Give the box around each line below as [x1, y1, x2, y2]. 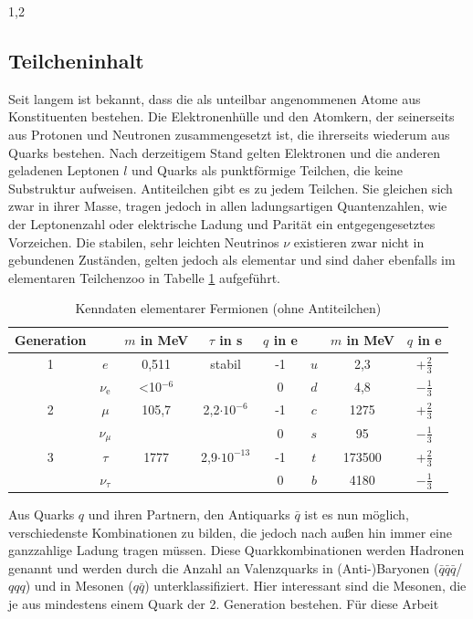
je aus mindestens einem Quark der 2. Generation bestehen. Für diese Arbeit [8, 594, 439, 614]
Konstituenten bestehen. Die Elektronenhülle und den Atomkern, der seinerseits [8, 107, 455, 126]
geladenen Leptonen [8, 161, 120, 180]
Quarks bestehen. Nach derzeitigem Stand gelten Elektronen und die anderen [8, 142, 441, 162]
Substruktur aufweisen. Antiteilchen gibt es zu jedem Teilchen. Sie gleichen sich [8, 178, 453, 197]
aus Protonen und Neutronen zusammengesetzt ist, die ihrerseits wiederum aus [8, 124, 450, 143]
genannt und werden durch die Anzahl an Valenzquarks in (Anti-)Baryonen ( [8, 558, 439, 577]
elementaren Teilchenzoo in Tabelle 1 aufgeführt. [8, 268, 280, 287]
